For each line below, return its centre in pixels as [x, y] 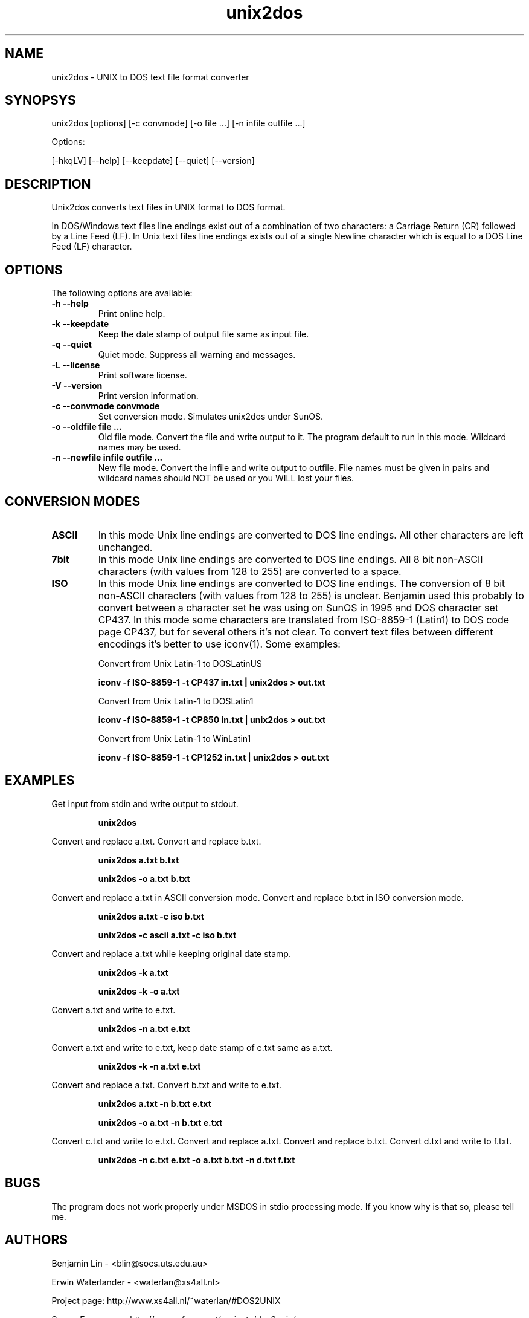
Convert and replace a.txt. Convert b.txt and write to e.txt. [167, 1085]
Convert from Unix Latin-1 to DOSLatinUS [180, 663]
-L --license [76, 365]
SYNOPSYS [40, 100]
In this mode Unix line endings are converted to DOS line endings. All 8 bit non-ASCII [290, 559]
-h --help [70, 304]
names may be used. [139, 447]
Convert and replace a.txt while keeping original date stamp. [171, 953]
